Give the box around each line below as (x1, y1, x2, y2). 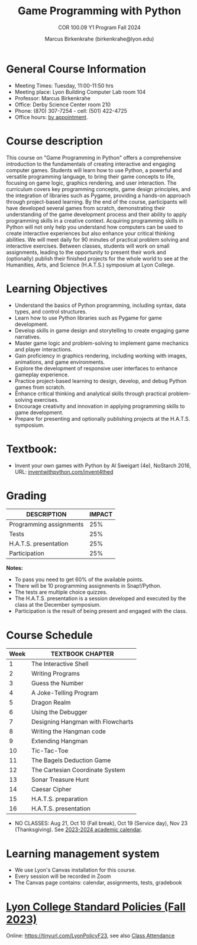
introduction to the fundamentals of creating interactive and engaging (6, 160, 176, 167)
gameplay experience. (14, 371, 69, 378)
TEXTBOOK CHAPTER (50, 650, 114, 658)
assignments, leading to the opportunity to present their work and (6, 248, 166, 256)
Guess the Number (31, 679, 84, 687)
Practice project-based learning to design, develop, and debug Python (14, 377, 187, 384)
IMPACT (89, 510, 113, 519)
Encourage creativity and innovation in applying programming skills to (14, 402, 185, 410)
